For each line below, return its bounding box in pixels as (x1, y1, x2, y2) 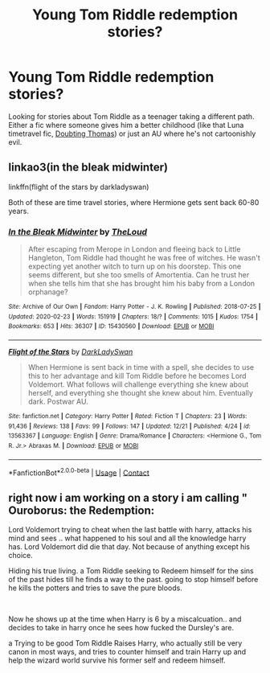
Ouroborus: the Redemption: (8, 503, 155, 517)
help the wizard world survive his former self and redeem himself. (8, 655, 226, 665)
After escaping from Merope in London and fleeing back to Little (27, 244, 241, 254)
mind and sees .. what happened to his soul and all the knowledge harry (8, 533, 247, 544)
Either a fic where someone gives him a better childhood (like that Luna (8, 120, 244, 129)
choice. (8, 551, 34, 560)
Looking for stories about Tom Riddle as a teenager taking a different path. (8, 111, 255, 121)
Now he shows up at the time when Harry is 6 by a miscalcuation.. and (8, 614, 242, 624)
